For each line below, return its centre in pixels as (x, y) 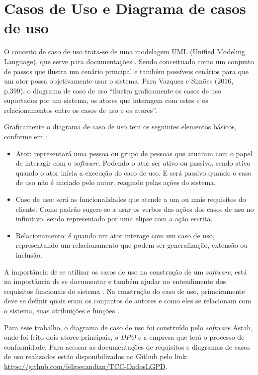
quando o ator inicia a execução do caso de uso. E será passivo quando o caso (133, 172)
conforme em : (26, 137)
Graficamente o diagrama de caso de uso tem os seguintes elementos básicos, (120, 127)
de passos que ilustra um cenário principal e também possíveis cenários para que (126, 71)
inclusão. (29, 255)
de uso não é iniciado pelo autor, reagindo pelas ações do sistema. (116, 182)
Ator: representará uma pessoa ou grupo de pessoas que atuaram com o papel (134, 153)
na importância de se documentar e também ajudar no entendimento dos (115, 281)
